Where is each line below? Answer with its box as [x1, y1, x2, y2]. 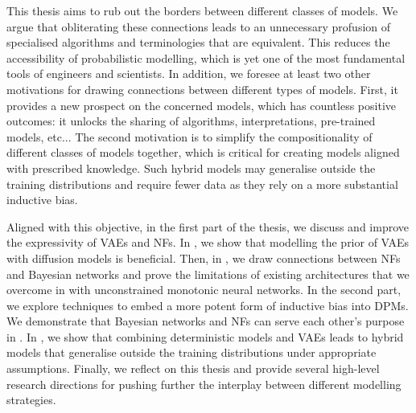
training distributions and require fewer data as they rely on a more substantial [6, 175, 398, 192]
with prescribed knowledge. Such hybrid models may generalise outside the [6, 159, 376, 176]
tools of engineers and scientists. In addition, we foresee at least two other [6, 65, 371, 82]
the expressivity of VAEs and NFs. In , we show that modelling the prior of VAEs [6, 234, 410, 251]
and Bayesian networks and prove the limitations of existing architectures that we [6, 265, 410, 282]
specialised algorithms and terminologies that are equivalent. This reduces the [6, 34, 390, 51]
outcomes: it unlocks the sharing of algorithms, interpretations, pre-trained [6, 112, 376, 129]
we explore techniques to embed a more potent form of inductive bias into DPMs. [6, 296, 409, 313]
